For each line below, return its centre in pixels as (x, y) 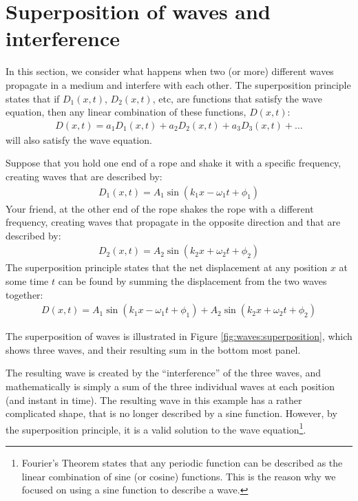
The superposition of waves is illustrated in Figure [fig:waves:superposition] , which (179, 336)
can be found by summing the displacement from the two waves (192, 280)
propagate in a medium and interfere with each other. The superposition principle (178, 84)
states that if (33, 98)
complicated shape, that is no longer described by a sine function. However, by (171, 413)
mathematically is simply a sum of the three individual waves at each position (170, 386)
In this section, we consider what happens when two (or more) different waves (170, 71)
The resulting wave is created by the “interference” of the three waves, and (164, 373)
